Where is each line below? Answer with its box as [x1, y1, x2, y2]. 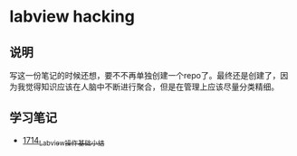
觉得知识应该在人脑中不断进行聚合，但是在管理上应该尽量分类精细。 [24, 81, 279, 92]
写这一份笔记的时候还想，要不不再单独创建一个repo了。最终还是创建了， [9, 70, 281, 80]
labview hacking [9, 6, 136, 27]
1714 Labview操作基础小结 [22, 134, 105, 148]
